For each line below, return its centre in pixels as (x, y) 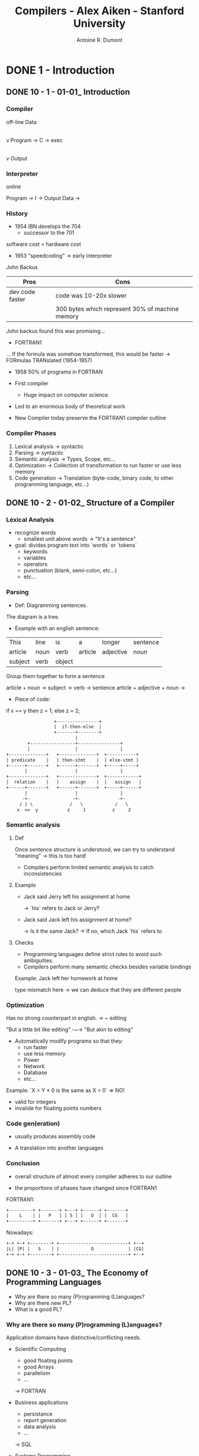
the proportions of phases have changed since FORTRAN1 (86, 1188)
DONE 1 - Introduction (60, 70)
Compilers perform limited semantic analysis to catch (89, 867)
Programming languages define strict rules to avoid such (93, 954)
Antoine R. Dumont (99, 40)
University (99, 23)
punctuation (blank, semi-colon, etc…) (70, 571)
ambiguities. (38, 960)
